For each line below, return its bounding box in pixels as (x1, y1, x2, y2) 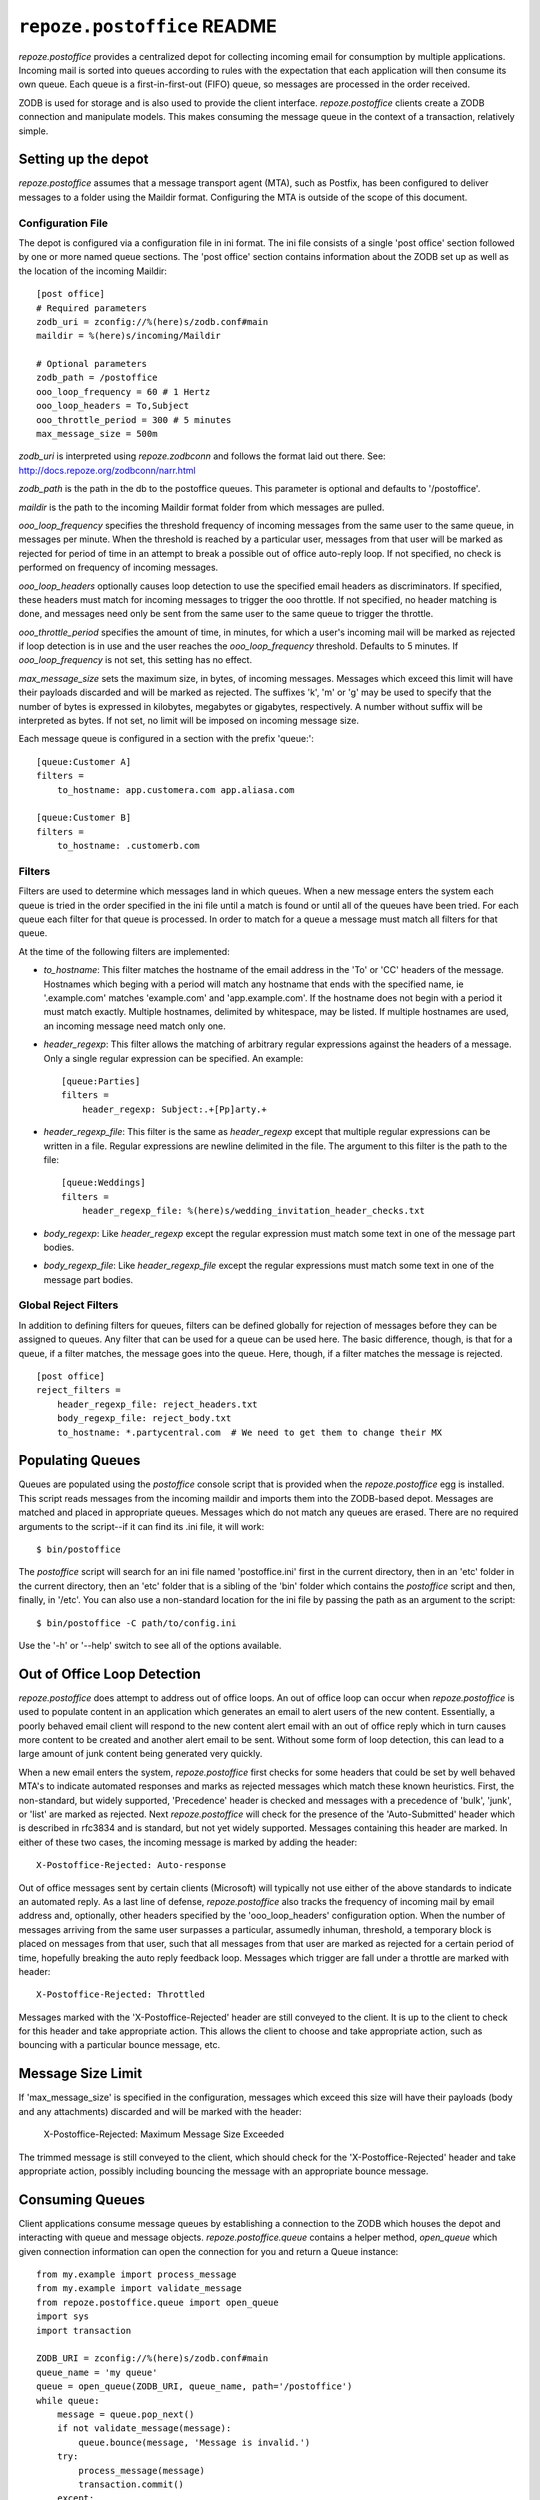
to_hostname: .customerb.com (56, 840, 200, 852)
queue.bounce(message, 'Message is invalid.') (78, 2436, 311, 2448)
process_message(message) (78, 2465, 205, 2476)
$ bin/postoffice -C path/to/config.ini (36, 1617, 237, 1629)
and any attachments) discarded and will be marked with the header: (18, 2105, 302, 2117)
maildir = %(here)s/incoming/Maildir (36, 330, 222, 342)
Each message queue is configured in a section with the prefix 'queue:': (18, 733, 314, 745)
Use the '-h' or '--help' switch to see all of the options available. (18, 1639, 282, 1651)
